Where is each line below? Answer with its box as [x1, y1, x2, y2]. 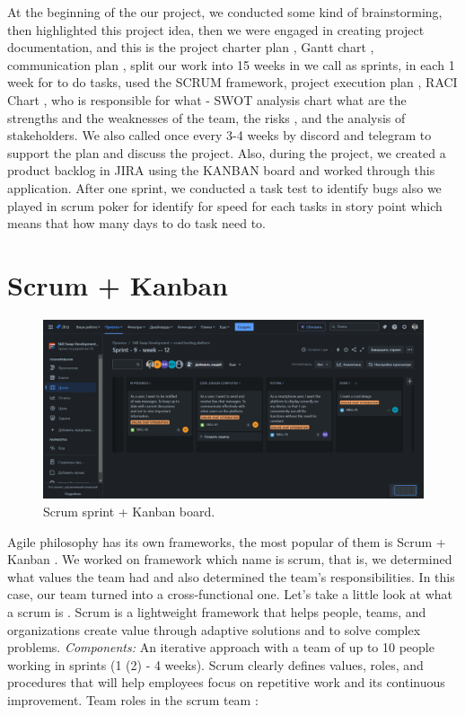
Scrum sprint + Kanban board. [43, 502, 215, 521]
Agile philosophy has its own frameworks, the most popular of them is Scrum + [7, 532, 446, 551]
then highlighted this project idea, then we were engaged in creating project [7, 20, 425, 39]
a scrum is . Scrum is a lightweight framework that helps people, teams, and [7, 602, 426, 621]
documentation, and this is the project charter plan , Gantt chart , [7, 38, 374, 57]
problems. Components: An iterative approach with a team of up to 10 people [7, 638, 434, 657]
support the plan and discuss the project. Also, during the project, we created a [7, 143, 446, 162]
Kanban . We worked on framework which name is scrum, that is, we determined [7, 550, 452, 569]
